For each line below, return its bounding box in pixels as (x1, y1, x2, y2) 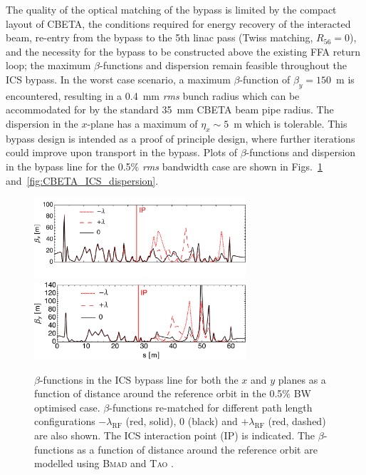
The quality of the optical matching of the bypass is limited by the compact (6, 2, 337, 16)
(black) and (187, 414, 238, 429)
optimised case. (34, 399, 100, 414)
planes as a (278, 372, 326, 387)
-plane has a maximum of (87, 116, 198, 131)
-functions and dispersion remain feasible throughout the (100, 58, 347, 73)
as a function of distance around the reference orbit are (77, 441, 318, 456)
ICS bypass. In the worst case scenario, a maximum (6, 71, 231, 86)
